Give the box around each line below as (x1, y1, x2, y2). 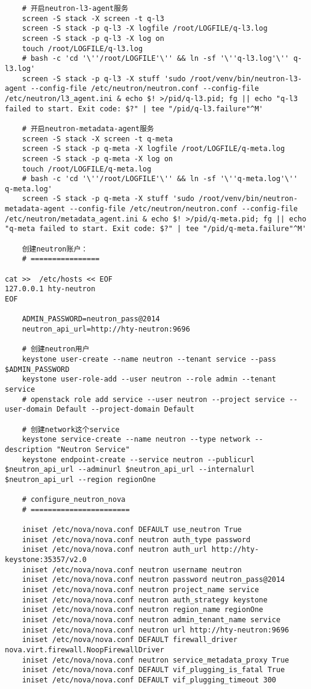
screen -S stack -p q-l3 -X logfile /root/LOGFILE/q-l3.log (22, 24, 268, 33)
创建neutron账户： (22, 244, 88, 253)
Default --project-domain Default (56, 405, 194, 414)
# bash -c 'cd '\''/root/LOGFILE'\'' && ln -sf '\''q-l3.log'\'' (22, 54, 289, 63)
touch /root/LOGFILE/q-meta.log (22, 164, 152, 173)
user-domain (5, 405, 52, 414)
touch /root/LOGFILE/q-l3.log (22, 44, 143, 53)
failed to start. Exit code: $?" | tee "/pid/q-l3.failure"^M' (5, 104, 263, 113)
